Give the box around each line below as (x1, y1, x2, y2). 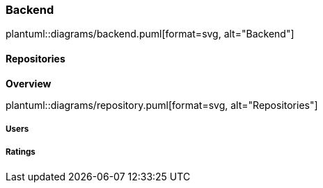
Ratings (6, 147, 36, 157)
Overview (6, 77, 52, 89)
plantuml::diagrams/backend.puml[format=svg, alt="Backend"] (6, 28, 294, 40)
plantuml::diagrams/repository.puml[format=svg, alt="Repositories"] (6, 99, 318, 111)
